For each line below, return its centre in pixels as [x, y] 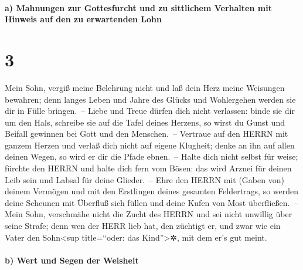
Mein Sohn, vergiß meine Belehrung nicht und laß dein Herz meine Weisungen [145, 87]
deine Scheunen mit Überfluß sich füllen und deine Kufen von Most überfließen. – [151, 202]
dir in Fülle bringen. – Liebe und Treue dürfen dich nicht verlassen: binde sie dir [150, 111]
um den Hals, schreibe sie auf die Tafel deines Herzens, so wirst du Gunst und [145, 122]
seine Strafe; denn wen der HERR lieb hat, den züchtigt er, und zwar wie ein [143, 226]
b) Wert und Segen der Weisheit [72, 260]
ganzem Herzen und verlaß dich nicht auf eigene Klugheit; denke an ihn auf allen [150, 145]
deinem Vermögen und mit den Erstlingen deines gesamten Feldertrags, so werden [152, 191]
